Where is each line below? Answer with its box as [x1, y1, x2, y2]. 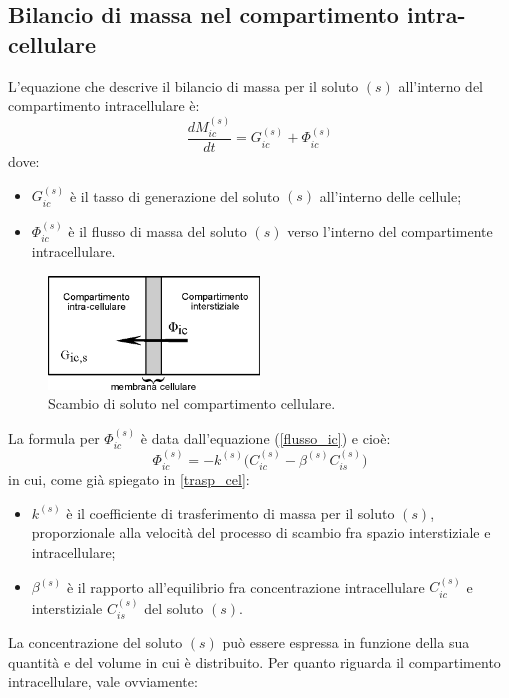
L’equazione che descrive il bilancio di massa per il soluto [8, 75, 359, 96]
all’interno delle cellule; [319, 185, 462, 206]
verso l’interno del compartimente [287, 220, 493, 241]
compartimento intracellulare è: [8, 95, 200, 116]
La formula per [8, 427, 100, 448]
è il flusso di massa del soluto [68, 220, 247, 241]
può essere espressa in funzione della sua [222, 632, 470, 653]
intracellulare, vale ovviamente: [8, 671, 198, 692]
